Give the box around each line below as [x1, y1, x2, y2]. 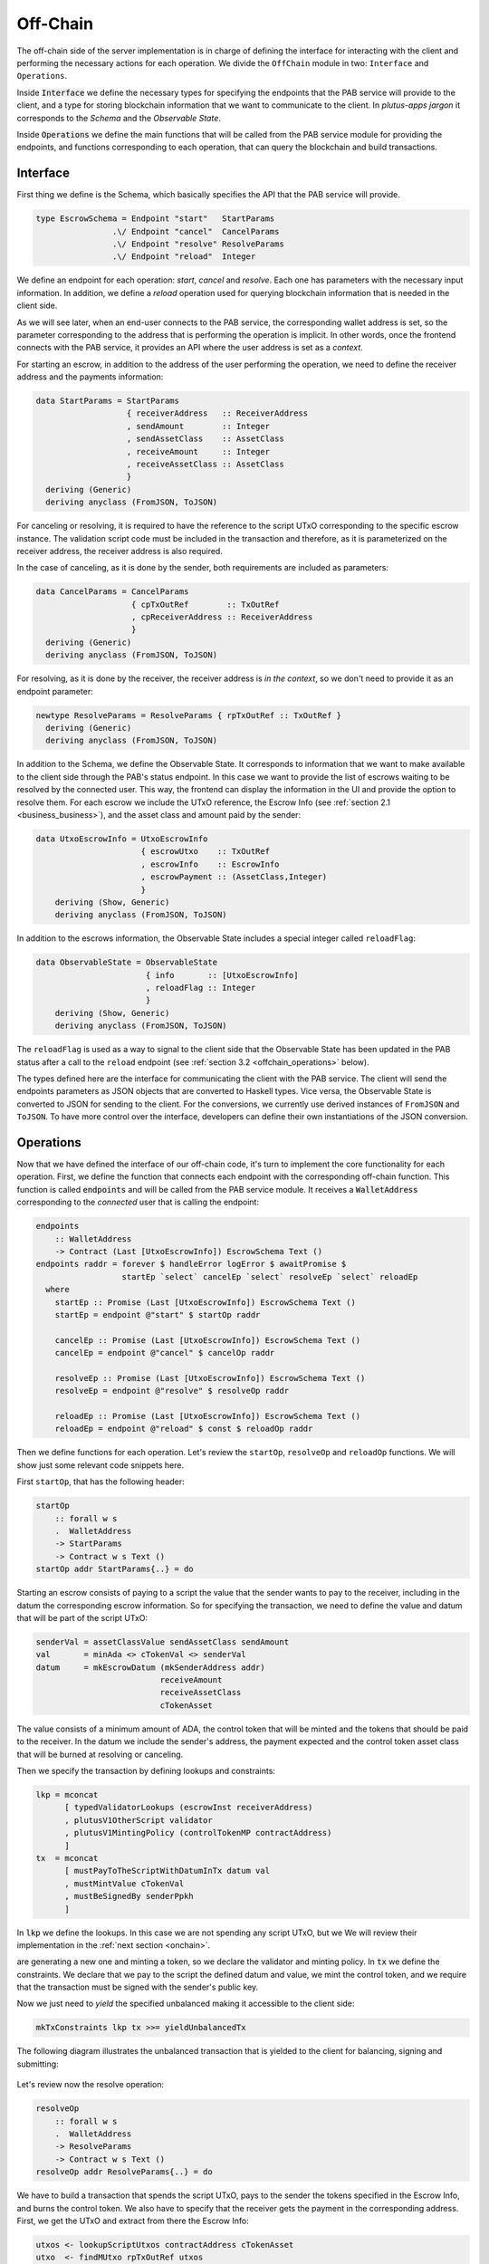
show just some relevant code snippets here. [16, 1459, 185, 1471]
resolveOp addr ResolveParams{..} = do [35, 2167, 213, 2177]
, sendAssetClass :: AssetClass [126, 434, 284, 444]
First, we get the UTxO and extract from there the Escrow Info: [16, 2215, 249, 2226]
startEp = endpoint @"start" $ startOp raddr [54, 1309, 261, 1319]
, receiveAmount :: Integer [126, 446, 271, 456]
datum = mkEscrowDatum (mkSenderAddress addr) [35, 1662, 266, 1673]
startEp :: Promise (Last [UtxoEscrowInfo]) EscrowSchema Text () [54, 1297, 357, 1308]
